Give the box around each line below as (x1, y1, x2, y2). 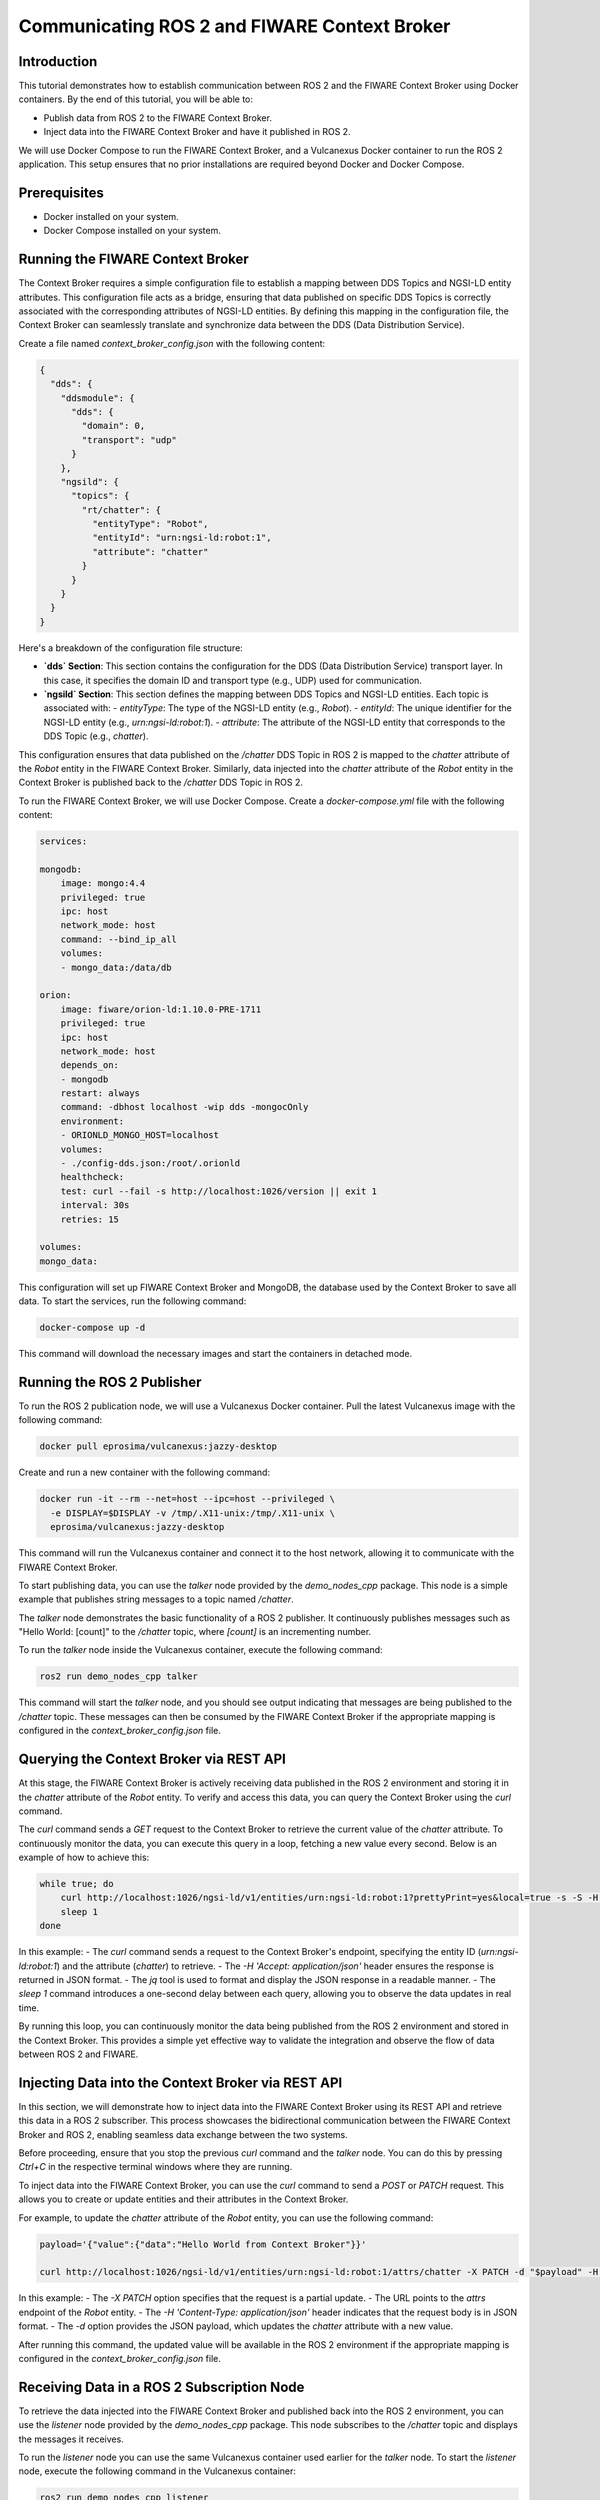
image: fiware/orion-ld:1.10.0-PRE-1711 (60, 1003, 262, 1015)
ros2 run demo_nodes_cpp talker (39, 1671, 199, 1682)
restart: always (60, 1088, 140, 1099)
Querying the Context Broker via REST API (18, 1751, 287, 1768)
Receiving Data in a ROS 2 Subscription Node (18, 2378, 305, 2395)
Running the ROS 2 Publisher (18, 1373, 202, 1390)
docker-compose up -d (39, 1322, 146, 1334)
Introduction (18, 53, 98, 70)
